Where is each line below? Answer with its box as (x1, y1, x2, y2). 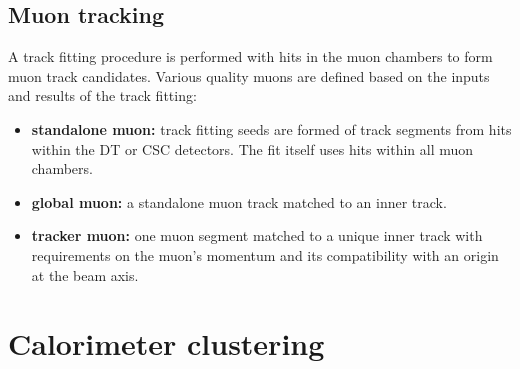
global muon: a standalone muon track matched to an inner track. (31, 191, 447, 212)
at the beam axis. (31, 264, 139, 285)
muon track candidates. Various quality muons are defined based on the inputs (8, 65, 490, 86)
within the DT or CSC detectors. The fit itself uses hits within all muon (31, 138, 474, 159)
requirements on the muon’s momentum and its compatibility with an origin (31, 244, 499, 265)
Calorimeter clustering (8, 323, 325, 364)
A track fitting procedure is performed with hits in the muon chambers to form (8, 46, 493, 67)
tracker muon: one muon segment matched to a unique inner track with (31, 225, 483, 246)
